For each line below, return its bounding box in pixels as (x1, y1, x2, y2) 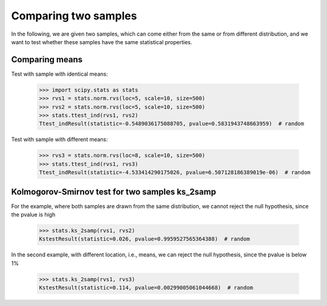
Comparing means (11, 54, 83, 65)
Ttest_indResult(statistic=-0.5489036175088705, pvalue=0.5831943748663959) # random (39, 120, 305, 127)
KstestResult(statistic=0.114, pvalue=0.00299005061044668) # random (39, 284, 254, 291)
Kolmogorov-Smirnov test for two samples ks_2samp (11, 186, 216, 197)
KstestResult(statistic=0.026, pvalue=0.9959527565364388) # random (39, 236, 250, 243)
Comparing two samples (11, 9, 137, 22)
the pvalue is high (11, 211, 56, 218)
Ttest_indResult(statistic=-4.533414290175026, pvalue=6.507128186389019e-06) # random (39, 169, 311, 176)
